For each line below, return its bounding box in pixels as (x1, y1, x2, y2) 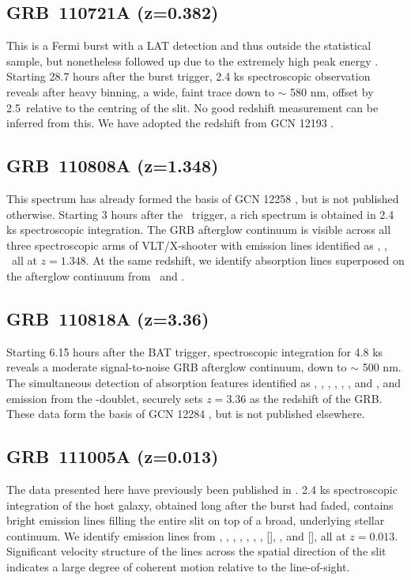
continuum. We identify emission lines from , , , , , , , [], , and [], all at (6, 527, 346, 544)
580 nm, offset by (290, 83, 374, 100)
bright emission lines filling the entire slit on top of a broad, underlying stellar (6, 512, 385, 529)
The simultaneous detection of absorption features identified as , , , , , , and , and (6, 374, 402, 390)
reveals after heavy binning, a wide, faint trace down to (6, 83, 274, 100)
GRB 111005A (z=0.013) (6, 444, 219, 469)
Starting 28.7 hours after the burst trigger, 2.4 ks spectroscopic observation (6, 68, 371, 85)
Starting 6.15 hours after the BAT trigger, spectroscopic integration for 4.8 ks (6, 343, 383, 360)
